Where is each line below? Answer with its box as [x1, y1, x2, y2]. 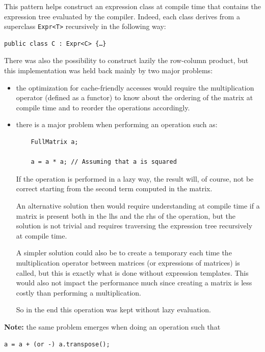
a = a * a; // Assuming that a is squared [31, 158, 177, 166]
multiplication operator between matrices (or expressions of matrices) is [16, 257, 240, 268]
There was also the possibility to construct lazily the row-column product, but [4, 55, 249, 66]
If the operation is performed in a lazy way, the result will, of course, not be [16, 173, 254, 184]
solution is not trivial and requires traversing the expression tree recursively [16, 220, 253, 231]
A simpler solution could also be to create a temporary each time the [16, 247, 232, 258]
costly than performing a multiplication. [16, 287, 141, 298]
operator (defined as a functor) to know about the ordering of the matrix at [16, 92, 253, 103]
